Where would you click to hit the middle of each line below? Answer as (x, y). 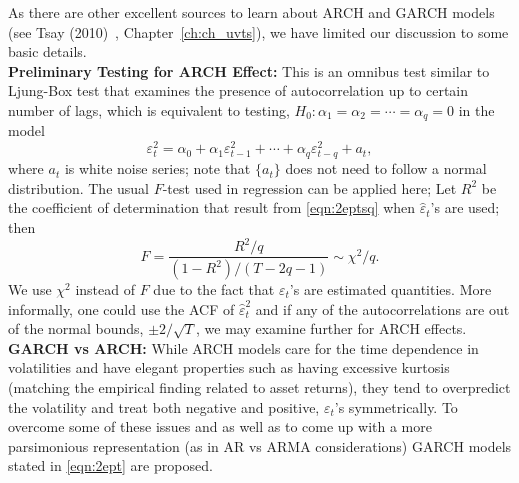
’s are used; (465, 207)
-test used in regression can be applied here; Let (309, 187)
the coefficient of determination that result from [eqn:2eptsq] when (212, 207)
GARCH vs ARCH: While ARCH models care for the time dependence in (243, 347)
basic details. (47, 51)
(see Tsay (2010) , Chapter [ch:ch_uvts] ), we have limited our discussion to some (258, 31)
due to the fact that (214, 289)
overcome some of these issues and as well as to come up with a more (220, 426)
